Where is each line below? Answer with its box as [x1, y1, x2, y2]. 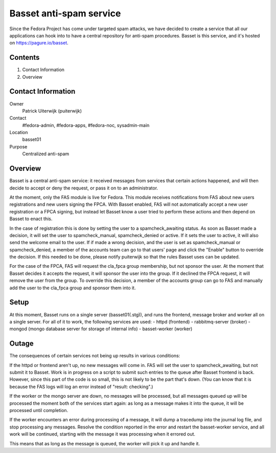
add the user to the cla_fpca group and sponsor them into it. [9, 285, 136, 291]
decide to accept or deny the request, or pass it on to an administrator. [9, 185, 158, 191]
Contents [9, 53, 40, 62]
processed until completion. [9, 407, 68, 413]
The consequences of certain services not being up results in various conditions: [9, 353, 180, 359]
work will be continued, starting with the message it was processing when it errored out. [9, 431, 196, 437]
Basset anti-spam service [9, 8, 121, 19]
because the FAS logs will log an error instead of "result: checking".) [9, 383, 153, 390]
